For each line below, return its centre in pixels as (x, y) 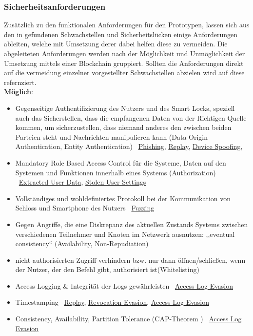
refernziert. (20, 82)
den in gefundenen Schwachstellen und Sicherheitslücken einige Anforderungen (121, 34)
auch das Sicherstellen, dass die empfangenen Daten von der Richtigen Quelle (131, 117)
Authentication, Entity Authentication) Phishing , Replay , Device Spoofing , (129, 146)
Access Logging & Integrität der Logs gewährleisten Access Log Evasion (124, 285)
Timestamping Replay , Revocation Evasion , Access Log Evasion (112, 302)
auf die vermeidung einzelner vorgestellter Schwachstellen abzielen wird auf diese (124, 73)
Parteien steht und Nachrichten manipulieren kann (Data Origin (112, 136)
